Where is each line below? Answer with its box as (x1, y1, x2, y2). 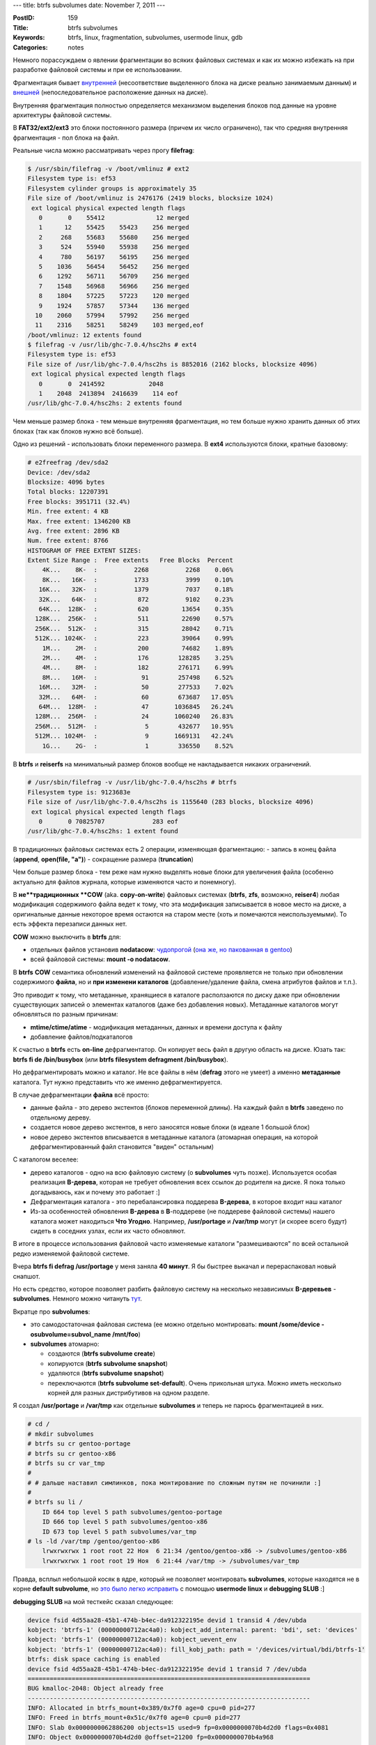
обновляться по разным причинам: (13, 1010, 118, 1018)
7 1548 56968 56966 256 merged (38, 282, 189, 290)
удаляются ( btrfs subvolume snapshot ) (47, 1369, 164, 1378)
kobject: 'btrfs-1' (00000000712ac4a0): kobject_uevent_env (27, 1635, 237, 1644)
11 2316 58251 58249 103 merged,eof (35, 321, 205, 329)
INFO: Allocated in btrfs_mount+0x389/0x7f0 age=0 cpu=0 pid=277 (27, 1704, 256, 1712)
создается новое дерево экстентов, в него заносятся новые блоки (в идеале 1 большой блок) (30, 1123, 310, 1131)
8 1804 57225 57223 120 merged (38, 292, 189, 300)
